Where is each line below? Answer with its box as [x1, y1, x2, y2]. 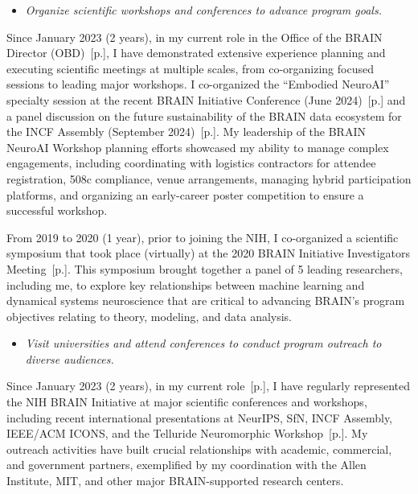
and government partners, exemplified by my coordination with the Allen [6, 456, 367, 473]
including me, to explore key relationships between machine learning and [6, 276, 365, 293]
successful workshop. [6, 202, 108, 219]
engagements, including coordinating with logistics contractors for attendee [6, 154, 376, 171]
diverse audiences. [25, 350, 114, 367]
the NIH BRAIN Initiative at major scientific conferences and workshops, [6, 393, 367, 410]
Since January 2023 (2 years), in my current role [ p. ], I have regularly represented [6, 377, 411, 394]
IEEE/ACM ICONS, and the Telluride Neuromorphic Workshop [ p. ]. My [6, 425, 368, 442]
